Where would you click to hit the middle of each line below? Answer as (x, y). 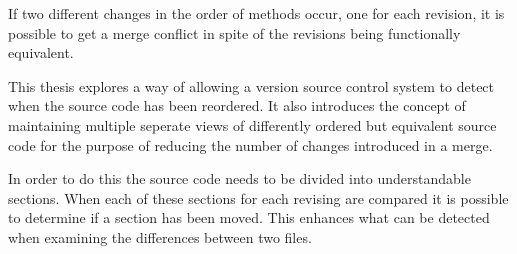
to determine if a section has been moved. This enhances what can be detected (249, 217)
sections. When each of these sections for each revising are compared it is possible (258, 197)
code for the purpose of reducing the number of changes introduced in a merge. (250, 144)
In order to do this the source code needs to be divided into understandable (239, 178)
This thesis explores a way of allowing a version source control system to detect (251, 85)
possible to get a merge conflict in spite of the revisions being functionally (234, 32)
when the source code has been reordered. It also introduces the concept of (237, 105)
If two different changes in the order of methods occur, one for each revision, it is (256, 13)
